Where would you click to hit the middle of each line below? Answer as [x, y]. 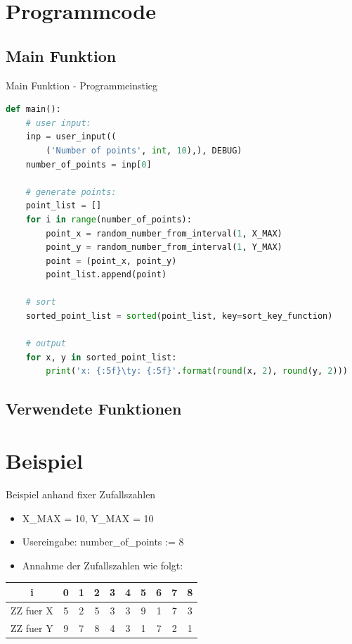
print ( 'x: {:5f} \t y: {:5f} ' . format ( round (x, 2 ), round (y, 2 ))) [197, 371]
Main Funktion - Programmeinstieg [82, 85]
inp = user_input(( [71, 137]
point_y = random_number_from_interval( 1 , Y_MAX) [164, 247]
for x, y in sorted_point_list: [101, 357]
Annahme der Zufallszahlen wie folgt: [103, 565]
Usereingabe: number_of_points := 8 [103, 542]
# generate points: [71, 192]
